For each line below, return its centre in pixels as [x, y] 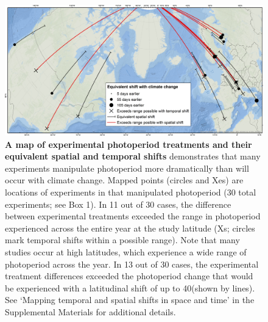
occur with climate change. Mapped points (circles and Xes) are [124, 180]
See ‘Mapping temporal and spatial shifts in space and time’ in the [130, 300]
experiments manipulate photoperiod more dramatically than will [127, 168]
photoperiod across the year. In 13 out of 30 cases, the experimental [132, 264]
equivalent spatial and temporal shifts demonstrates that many [133, 156]
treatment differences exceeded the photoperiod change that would [129, 276]
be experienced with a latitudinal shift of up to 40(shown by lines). [130, 287]
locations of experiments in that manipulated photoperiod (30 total [131, 192]
